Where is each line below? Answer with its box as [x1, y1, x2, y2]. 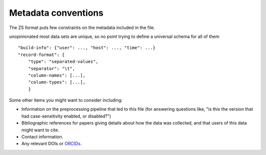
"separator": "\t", [28, 65, 75, 71]
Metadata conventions [9, 7, 103, 18]
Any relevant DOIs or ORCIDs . [21, 141, 82, 147]
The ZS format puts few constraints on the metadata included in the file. [9, 25, 155, 31]
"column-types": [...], [28, 79, 86, 85]
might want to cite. [21, 127, 59, 133]
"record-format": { [18, 52, 65, 58]
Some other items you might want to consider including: [9, 97, 123, 103]
